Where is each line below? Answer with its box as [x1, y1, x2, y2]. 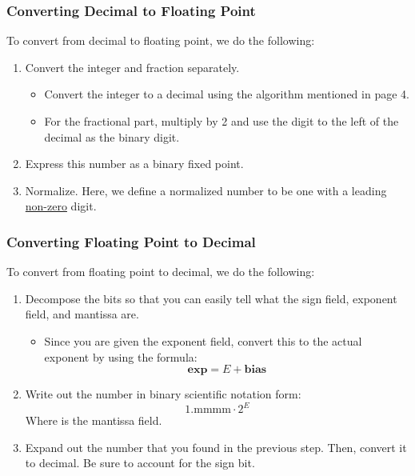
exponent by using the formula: [44, 348, 198, 365]
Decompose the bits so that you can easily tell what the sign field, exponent [25, 290, 397, 306]
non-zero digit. [25, 198, 97, 214]
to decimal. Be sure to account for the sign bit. [25, 454, 255, 471]
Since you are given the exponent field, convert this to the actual [44, 332, 362, 349]
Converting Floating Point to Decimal [6, 231, 256, 251]
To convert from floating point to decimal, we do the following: [6, 263, 315, 280]
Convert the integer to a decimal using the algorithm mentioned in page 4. [44, 86, 409, 102]
